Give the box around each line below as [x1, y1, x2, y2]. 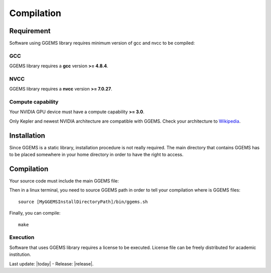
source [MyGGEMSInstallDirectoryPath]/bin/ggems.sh [18, 199, 148, 205]
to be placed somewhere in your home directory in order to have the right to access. [9, 151, 184, 158]
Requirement [9, 27, 51, 35]
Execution [9, 234, 35, 241]
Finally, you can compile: [9, 210, 61, 216]
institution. [9, 251, 31, 257]
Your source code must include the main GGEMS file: [9, 178, 119, 184]
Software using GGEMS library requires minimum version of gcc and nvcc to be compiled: [9, 40, 195, 46]
